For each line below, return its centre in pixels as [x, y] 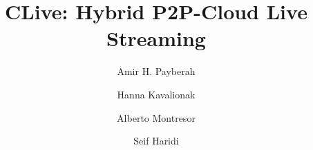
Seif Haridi [156, 141]
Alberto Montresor [156, 117]
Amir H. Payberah [156, 71]
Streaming [156, 38]
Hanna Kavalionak [156, 94]
